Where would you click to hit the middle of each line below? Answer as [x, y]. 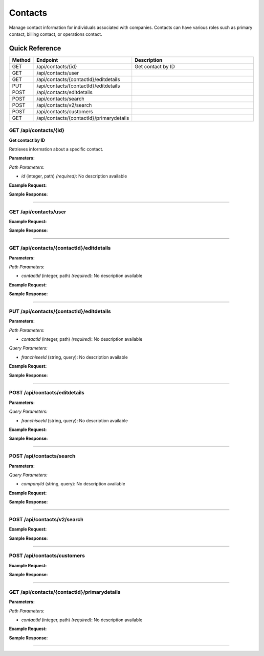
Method [21, 60]
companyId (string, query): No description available [73, 484]
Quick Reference [35, 48]
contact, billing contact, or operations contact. [55, 34]
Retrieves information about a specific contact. [56, 149]
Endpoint [47, 60]
